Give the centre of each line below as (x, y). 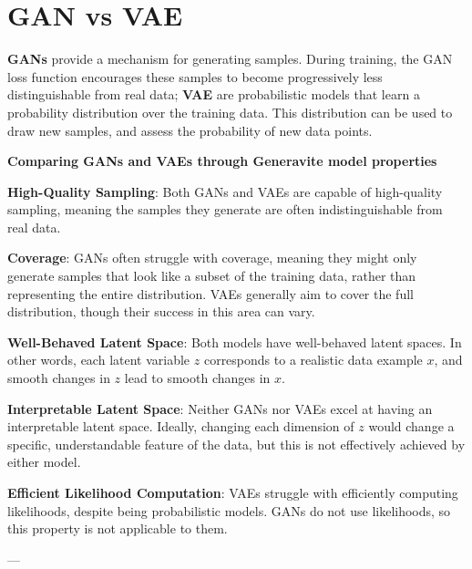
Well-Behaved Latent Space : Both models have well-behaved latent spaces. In (235, 341)
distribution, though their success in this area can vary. (161, 311)
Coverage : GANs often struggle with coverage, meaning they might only (212, 258)
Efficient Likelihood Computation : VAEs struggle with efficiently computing (233, 492)
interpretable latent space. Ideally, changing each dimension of (181, 426)
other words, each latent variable (99, 360)
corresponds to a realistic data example (313, 360)
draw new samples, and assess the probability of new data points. (190, 130)
